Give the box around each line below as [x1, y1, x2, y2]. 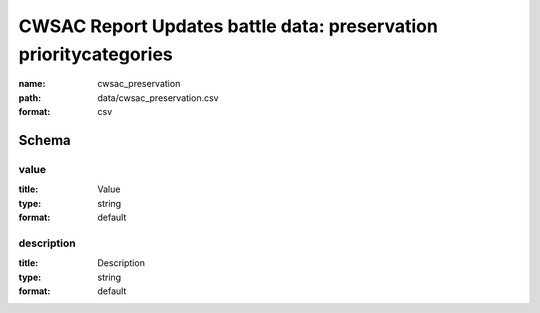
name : [18, 78, 46, 90]
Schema [18, 131, 72, 149]
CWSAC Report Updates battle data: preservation [18, 15, 439, 37]
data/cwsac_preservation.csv [97, 91, 219, 104]
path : [18, 91, 42, 104]
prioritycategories [18, 43, 174, 65]
